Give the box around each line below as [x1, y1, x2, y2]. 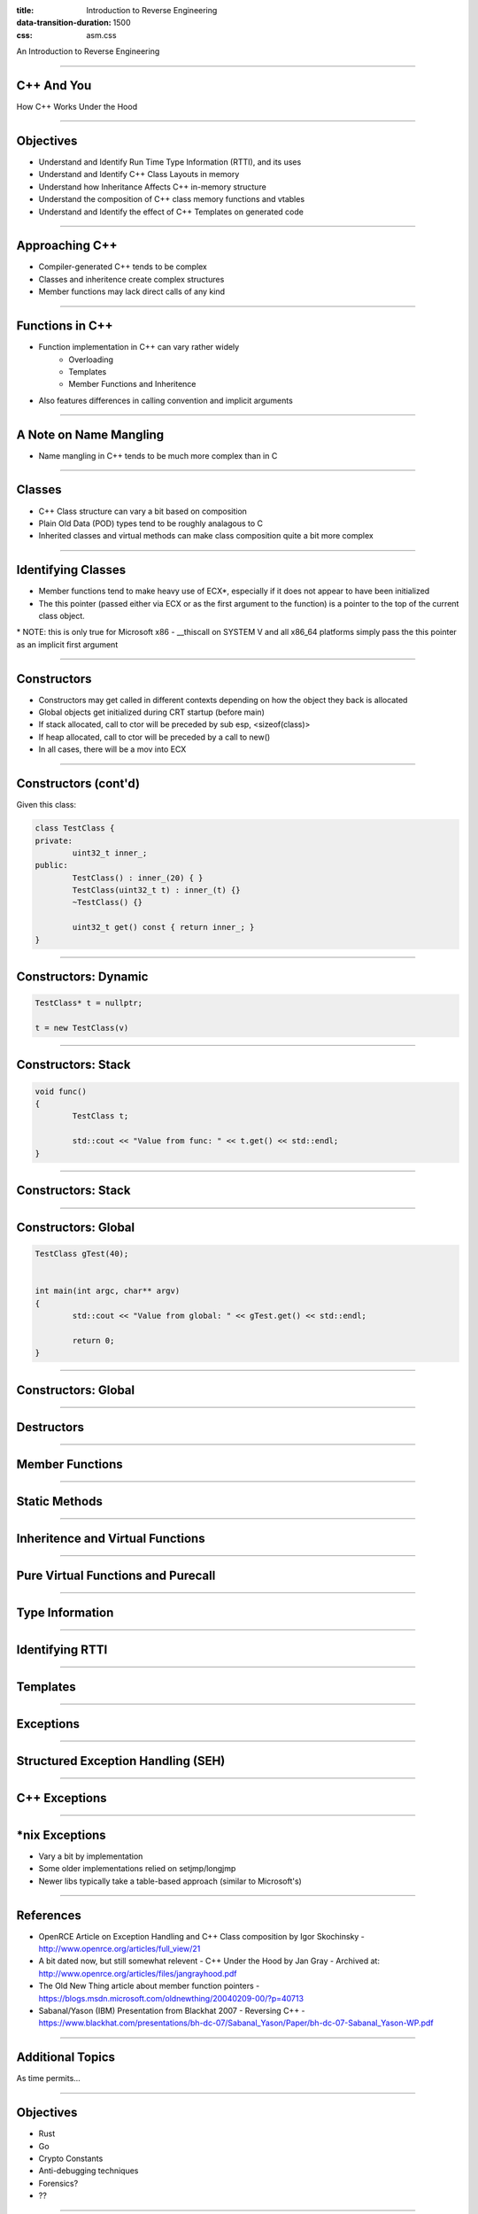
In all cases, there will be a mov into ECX [38, 744, 187, 755]
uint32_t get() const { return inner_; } [72, 922, 255, 933]
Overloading [68, 354, 114, 365]
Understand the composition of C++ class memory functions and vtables [38, 194, 305, 205]
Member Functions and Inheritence [68, 379, 197, 390]
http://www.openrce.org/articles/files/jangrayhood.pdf [38, 1968, 238, 1978]
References [16, 1908, 81, 1923]
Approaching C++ [16, 238, 118, 253]
